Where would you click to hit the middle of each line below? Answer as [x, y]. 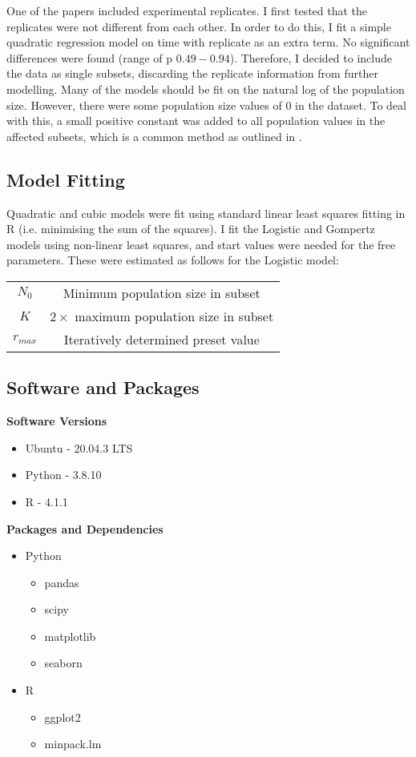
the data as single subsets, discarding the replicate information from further [192, 73]
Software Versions [57, 421]
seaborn [63, 663]
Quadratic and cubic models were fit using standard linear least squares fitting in [206, 213]
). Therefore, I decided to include [311, 57]
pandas [62, 582]
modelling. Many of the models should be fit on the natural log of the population [206, 89]
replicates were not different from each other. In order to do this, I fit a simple [199, 26]
